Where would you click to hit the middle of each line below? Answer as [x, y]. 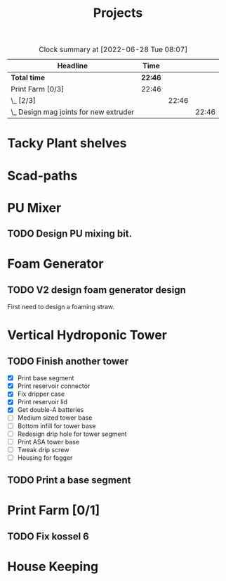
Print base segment [46, 378]
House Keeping [53, 567]
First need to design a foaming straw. [61, 307]
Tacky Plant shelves [67, 143]
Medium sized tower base [55, 418]
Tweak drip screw [43, 449]
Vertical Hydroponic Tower [87, 335]
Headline [73, 66]
